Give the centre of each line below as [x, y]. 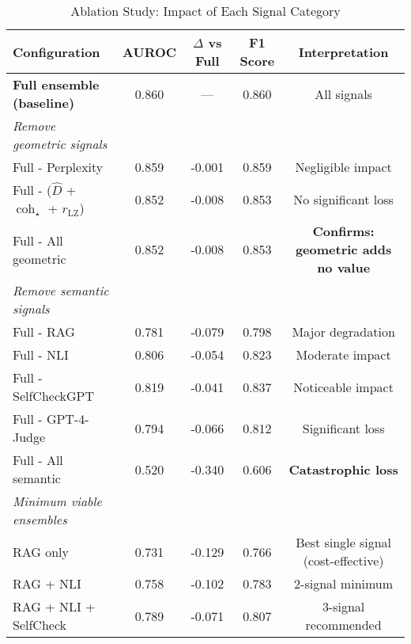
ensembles [40, 519]
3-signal [343, 606]
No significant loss [343, 199]
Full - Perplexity [58, 167]
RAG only [41, 551]
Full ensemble [56, 84]
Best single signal [344, 542]
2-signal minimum [344, 583]
